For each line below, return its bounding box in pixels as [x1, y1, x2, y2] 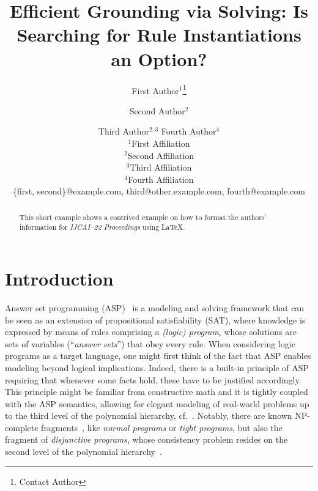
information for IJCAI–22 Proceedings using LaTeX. [19, 222, 185, 232]
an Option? [111, 46, 207, 71]
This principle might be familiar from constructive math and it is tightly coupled [5, 385, 308, 398]
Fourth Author [161, 125, 216, 138]
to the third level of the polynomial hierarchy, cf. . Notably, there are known [5, 409, 292, 422]
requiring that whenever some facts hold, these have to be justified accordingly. [5, 373, 301, 386]
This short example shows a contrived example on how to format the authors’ [19, 212, 267, 222]
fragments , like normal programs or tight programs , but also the [41, 421, 283, 434]
